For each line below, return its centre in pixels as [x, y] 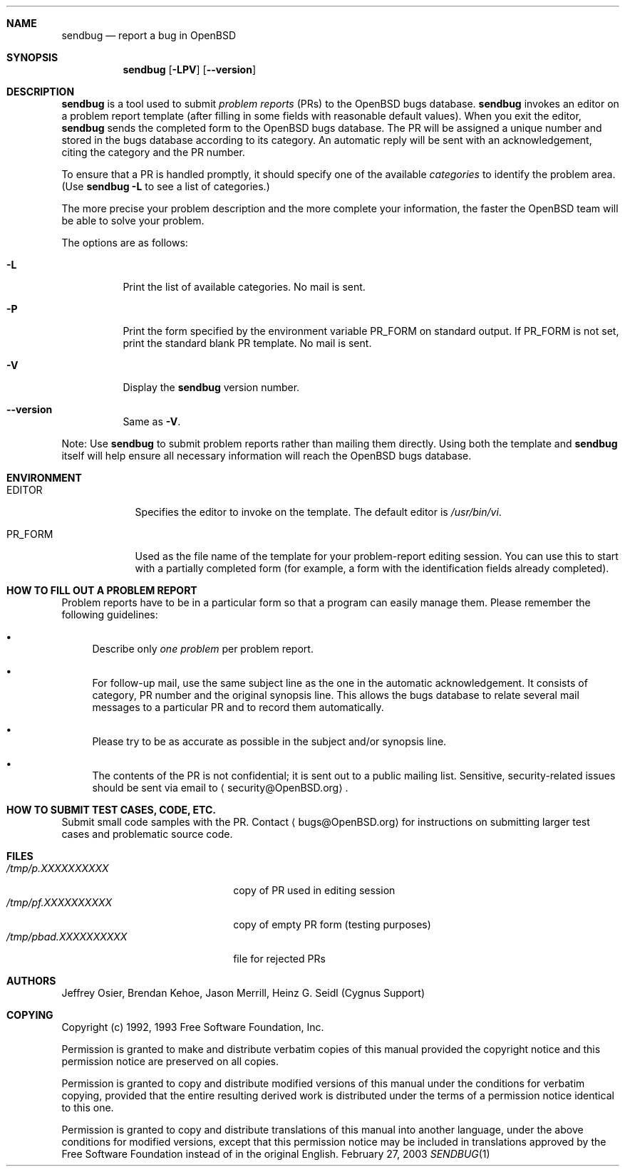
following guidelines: [110, 614]
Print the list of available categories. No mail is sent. [244, 287]
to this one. [88, 1108]
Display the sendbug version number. [211, 387]
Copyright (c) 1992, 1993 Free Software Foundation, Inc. [193, 1027]
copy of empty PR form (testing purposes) [332, 924]
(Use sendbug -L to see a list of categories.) [166, 186]
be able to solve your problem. [133, 221]
